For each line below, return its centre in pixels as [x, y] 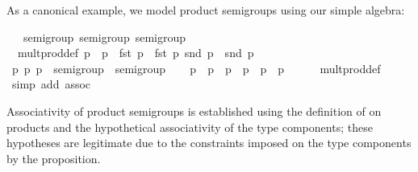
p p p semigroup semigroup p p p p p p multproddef [196, 68]
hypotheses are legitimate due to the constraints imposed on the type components [209, 143]
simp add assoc [51, 84]
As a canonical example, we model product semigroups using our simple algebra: [206, 10]
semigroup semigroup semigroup [104, 37]
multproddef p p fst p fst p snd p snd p [136, 53]
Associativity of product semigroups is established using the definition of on [194, 111]
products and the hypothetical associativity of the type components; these [190, 127]
